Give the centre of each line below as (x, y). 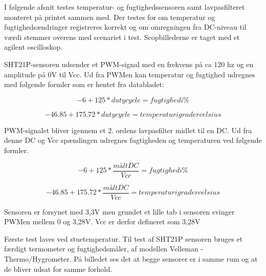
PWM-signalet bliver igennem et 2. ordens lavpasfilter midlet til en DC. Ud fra (128, 130)
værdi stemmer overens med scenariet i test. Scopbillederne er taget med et (122, 37)
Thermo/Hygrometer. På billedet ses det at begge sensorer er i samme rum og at (131, 259)
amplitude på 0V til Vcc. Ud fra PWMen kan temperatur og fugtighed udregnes (130, 74)
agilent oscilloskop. (34, 47)
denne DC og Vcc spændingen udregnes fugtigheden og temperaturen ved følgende (133, 140)
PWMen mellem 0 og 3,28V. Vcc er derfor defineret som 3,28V (102, 221)
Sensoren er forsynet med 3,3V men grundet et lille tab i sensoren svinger (119, 211)
